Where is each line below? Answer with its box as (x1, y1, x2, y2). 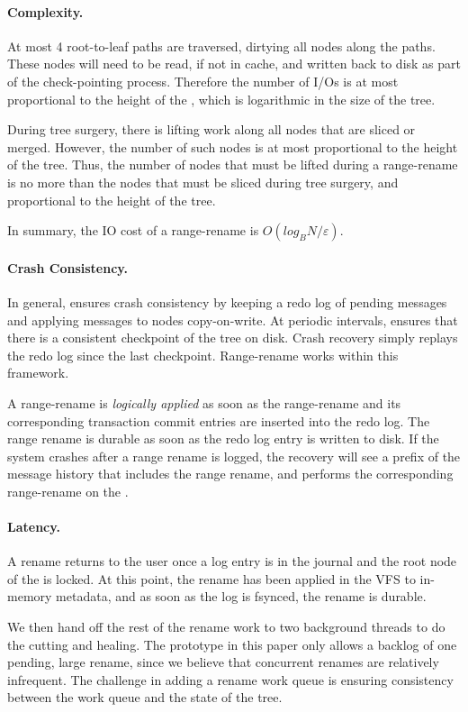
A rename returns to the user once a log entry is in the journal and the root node (7, 552, 457, 571)
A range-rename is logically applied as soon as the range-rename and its (7, 393, 401, 412)
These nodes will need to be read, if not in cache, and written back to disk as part (7, 54, 462, 73)
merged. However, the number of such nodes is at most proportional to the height (7, 137, 458, 156)
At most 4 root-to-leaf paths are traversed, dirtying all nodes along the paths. (7, 36, 436, 55)
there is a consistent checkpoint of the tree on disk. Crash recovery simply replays (7, 328, 458, 347)
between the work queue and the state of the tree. (7, 688, 283, 707)
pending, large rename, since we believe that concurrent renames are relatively (7, 653, 439, 671)
